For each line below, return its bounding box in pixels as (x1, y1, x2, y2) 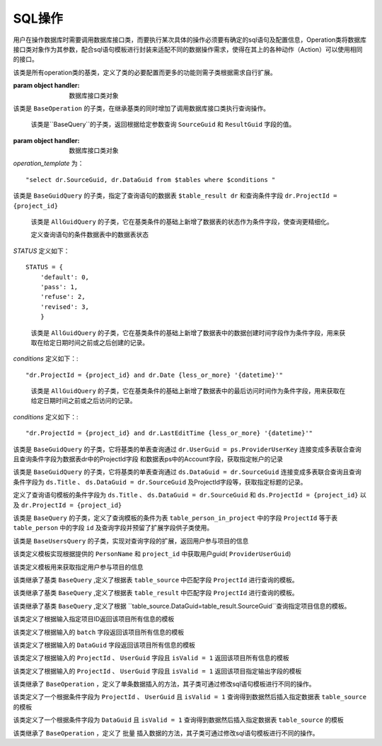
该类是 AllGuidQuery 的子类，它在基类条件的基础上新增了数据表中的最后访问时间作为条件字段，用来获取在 (30, 387, 346, 395)
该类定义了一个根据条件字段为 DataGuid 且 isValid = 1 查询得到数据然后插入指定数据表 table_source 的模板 (13, 716, 344, 724)
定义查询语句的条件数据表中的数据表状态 (30, 230, 149, 239)
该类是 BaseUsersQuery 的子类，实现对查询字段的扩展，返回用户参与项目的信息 (13, 536, 249, 545)
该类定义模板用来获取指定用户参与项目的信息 (13, 563, 144, 571)
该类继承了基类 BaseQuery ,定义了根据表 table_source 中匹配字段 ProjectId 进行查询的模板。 (13, 575, 299, 584)
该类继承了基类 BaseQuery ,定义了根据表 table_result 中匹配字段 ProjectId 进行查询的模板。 (13, 589, 299, 597)
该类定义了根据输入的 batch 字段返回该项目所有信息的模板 (13, 628, 185, 636)
